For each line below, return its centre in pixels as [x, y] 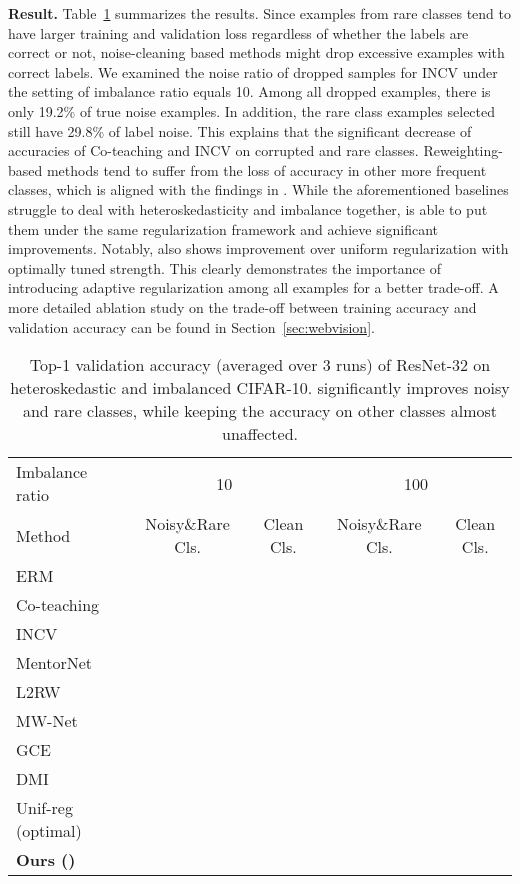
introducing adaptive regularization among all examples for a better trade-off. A [253, 287]
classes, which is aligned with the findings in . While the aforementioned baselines [258, 189]
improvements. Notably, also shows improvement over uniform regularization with [258, 248]
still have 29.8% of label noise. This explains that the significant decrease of [240, 130]
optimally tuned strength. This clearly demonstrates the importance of [224, 267]
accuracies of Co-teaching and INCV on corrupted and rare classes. [213, 150]
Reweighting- [463, 150]
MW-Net [47, 721]
